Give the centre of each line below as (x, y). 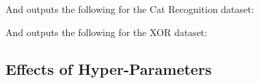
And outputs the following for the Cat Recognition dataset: (130, 9)
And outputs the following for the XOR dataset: (107, 32)
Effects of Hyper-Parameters (109, 68)
